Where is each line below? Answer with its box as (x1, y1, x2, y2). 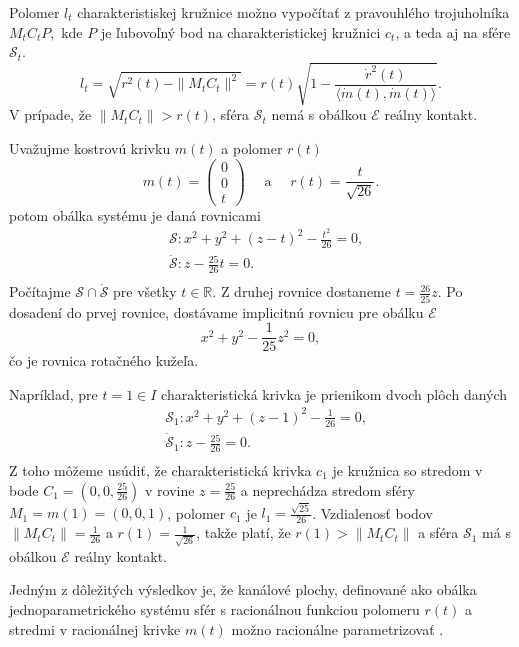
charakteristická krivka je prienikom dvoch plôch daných (161, 383, 508, 404)
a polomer (221, 137, 283, 158)
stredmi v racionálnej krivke (9, 618, 181, 639)
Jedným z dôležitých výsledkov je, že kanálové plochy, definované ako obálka (9, 579, 477, 600)
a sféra (418, 522, 459, 543)
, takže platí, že (196, 522, 291, 543)
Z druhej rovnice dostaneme (220, 281, 391, 302)
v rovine (144, 479, 195, 500)
